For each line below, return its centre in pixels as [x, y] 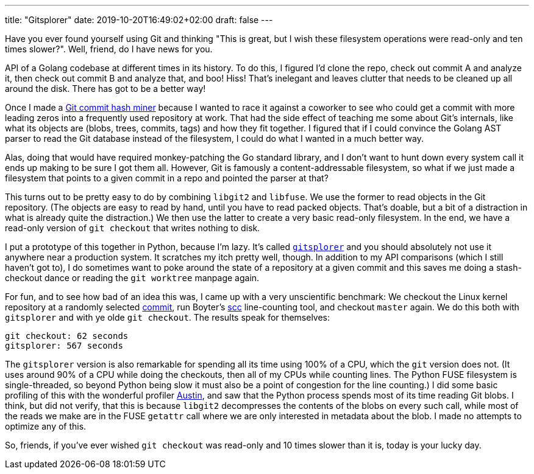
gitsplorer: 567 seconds [64, 346]
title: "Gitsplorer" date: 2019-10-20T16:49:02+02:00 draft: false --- [139, 20]
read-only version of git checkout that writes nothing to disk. [133, 228]
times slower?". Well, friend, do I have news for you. [109, 49]
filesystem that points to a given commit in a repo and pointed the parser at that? [167, 178]
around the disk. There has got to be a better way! [105, 89]
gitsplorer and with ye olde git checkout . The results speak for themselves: [168, 317]
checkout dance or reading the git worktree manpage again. [132, 278]
